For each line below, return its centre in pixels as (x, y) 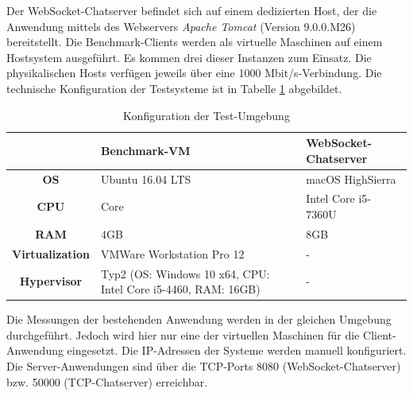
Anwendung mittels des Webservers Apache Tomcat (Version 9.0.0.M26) (181, 26)
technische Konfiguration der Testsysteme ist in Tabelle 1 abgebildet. (174, 88)
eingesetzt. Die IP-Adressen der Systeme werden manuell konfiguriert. (237, 350)
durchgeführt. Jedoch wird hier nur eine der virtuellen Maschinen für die (183, 334)
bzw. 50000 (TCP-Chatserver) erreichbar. (107, 381)
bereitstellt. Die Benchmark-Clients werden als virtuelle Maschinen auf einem (195, 42)
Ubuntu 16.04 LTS (146, 179)
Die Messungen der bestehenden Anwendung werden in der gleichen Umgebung (199, 319)
